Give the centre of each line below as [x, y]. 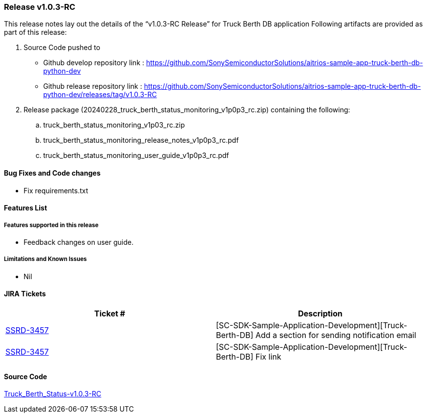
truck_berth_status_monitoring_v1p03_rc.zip [114, 125]
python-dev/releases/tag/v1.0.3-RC [100, 95]
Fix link [268, 356]
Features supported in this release [51, 225]
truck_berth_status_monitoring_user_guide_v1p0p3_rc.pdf [136, 156]
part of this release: [36, 32]
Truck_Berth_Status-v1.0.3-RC [53, 394]
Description [320, 313]
